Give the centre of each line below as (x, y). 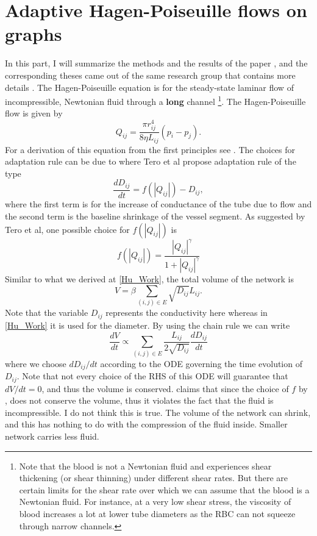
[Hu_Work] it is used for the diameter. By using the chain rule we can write (148, 325)
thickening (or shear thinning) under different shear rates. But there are (153, 478)
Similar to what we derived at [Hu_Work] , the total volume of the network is (149, 279)
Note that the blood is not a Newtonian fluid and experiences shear (145, 466)
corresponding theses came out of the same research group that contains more (150, 75)
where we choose (36, 363)
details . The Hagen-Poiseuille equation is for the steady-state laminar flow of (149, 87)
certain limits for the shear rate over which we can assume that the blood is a (164, 489)
